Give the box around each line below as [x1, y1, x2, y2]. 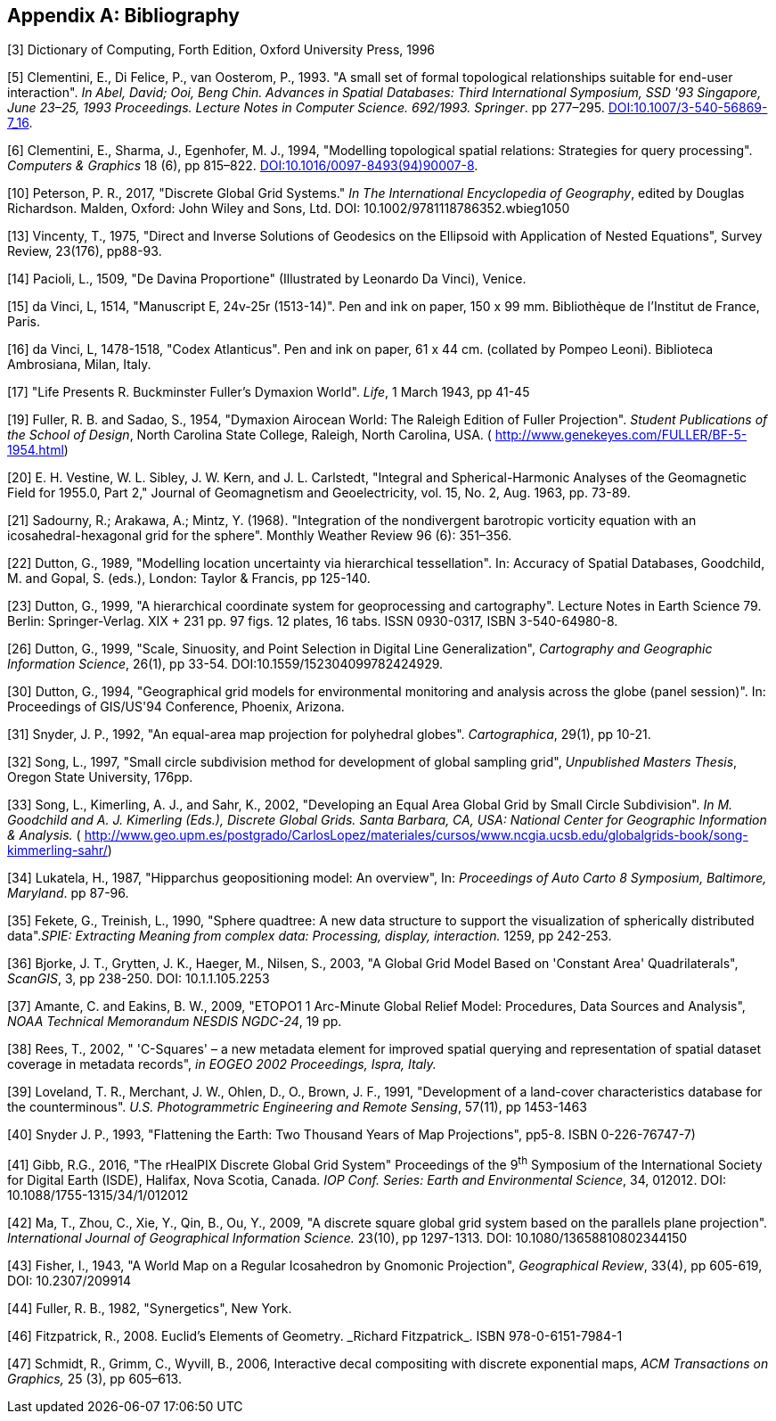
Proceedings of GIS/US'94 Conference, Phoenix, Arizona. [7, 699, 345, 715]
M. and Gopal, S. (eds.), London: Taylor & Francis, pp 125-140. [7, 571, 371, 587]
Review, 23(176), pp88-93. [7, 243, 162, 259]
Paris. [7, 314, 41, 330]
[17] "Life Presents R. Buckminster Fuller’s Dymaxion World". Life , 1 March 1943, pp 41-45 [7, 384, 530, 400]
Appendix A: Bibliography [7, 4, 240, 27]
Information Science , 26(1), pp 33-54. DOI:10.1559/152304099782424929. [7, 656, 444, 672]
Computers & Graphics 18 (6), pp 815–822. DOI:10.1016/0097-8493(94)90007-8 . [7, 158, 478, 174]
